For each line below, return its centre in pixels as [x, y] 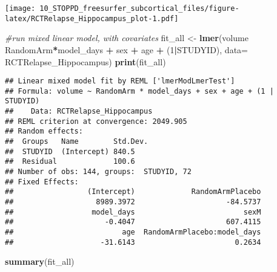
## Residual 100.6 [70, 162]
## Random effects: [44, 131]
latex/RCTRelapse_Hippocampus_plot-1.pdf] [92, 18]
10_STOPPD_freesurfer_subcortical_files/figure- [139, 8]
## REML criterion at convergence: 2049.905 [96, 121]
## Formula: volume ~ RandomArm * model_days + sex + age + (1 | [139, 91]
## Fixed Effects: [42, 182]
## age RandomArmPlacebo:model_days [133, 232]
